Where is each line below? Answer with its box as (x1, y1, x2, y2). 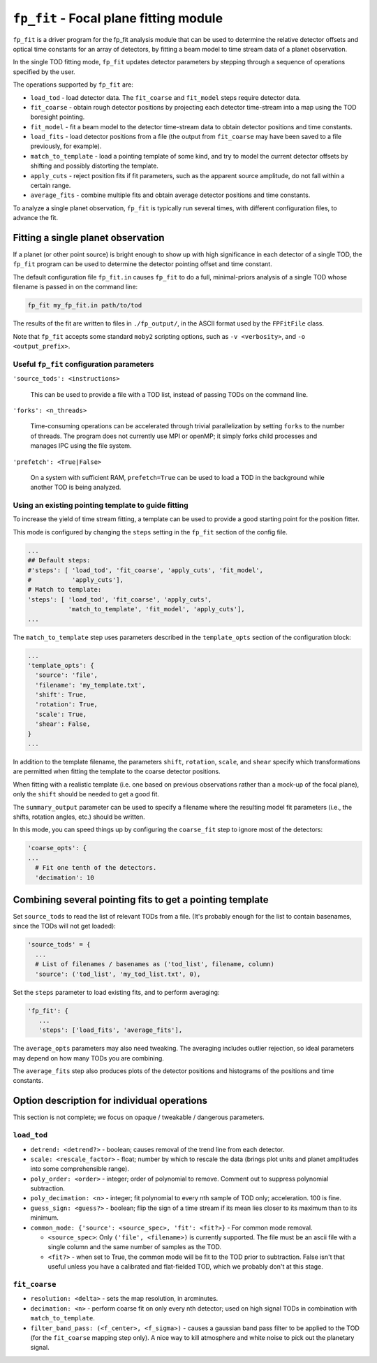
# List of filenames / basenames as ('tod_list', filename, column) (35, 961, 275, 968)
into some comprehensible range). (30, 1165, 129, 1173)
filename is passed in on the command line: (13, 283, 138, 291)
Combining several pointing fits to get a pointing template (13, 894, 269, 905)
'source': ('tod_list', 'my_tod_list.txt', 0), (35, 970, 201, 978)
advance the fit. (13, 214, 59, 222)
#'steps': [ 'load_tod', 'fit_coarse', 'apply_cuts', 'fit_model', (27, 566, 264, 574)
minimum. (30, 1213, 59, 1222)
